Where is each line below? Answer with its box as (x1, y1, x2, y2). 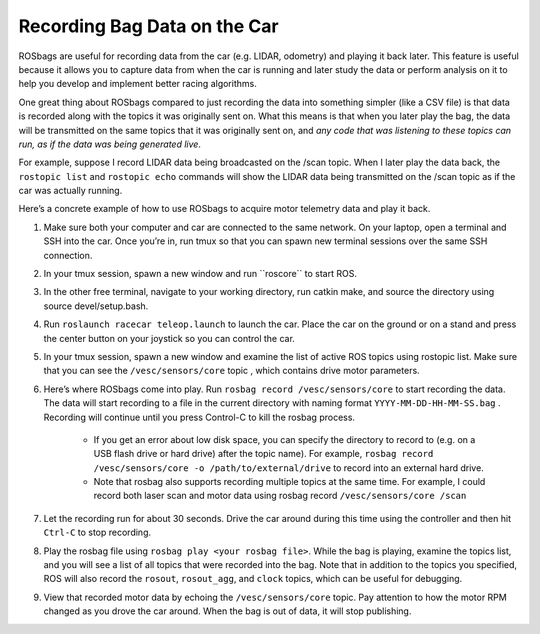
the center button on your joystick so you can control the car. (43, 332, 295, 344)
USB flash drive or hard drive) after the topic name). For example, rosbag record (93, 448, 434, 460)
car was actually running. (18, 185, 123, 197)
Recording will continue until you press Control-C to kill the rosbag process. (43, 411, 355, 423)
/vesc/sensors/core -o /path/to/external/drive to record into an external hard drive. (93, 461, 484, 474)
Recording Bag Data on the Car (18, 15, 279, 37)
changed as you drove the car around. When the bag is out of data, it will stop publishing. (43, 605, 412, 617)
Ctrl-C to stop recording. (43, 526, 152, 539)
